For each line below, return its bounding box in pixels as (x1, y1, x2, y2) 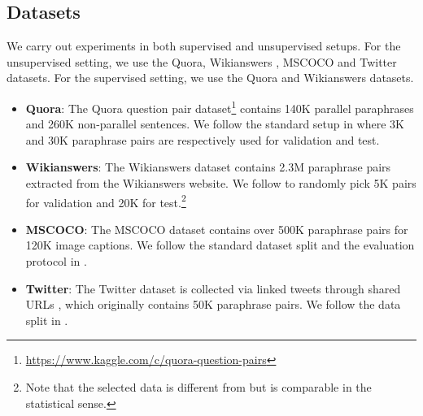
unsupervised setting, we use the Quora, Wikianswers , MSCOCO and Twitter (7, 53, 397, 70)
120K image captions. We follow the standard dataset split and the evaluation (25, 236, 415, 253)
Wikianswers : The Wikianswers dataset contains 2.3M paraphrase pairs (25, 158, 391, 175)
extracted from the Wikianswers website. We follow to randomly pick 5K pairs (25, 175, 416, 192)
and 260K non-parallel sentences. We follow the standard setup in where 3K (25, 115, 404, 132)
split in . (25, 311, 68, 328)
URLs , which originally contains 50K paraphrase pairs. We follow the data (25, 296, 401, 313)
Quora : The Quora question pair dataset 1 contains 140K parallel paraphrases (25, 97, 414, 116)
